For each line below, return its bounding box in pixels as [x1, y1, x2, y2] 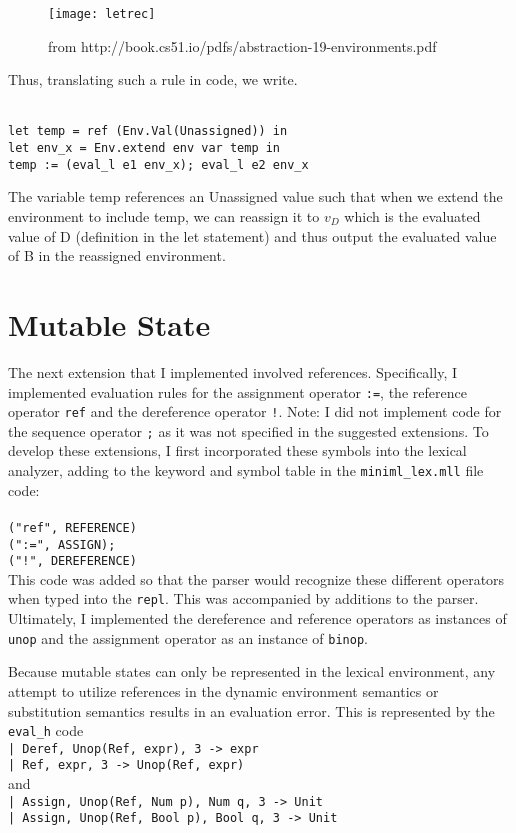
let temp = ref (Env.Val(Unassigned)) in [8, 124, 288, 139]
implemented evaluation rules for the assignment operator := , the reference [8, 381, 467, 402]
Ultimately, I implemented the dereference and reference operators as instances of [8, 608, 507, 629]
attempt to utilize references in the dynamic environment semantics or [8, 680, 439, 701]
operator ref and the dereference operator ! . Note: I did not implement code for [8, 401, 502, 422]
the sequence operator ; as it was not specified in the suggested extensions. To [8, 420, 489, 441]
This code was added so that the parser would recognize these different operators [8, 568, 505, 589]
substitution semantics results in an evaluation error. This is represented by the [8, 700, 495, 721]
